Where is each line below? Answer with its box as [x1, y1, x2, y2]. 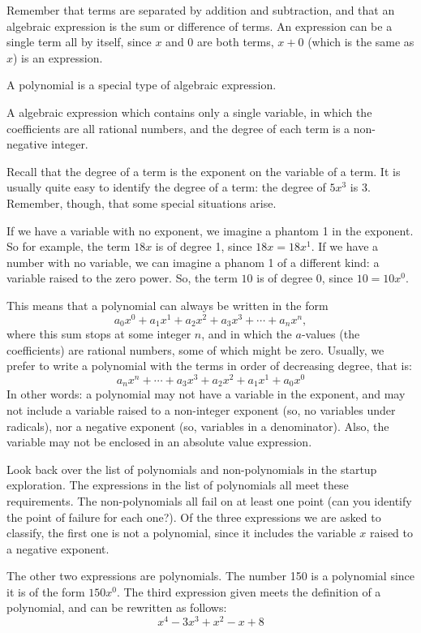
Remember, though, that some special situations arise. [6, 194, 277, 211]
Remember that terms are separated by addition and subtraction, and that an [6, 2, 395, 18]
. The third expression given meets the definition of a [116, 583, 381, 600]
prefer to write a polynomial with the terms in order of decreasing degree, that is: [6, 357, 412, 374]
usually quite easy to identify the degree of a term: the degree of [6, 179, 326, 196]
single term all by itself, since [6, 33, 152, 50]
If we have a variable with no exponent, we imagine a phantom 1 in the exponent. [6, 222, 414, 239]
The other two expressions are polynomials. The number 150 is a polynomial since [6, 567, 415, 584]
